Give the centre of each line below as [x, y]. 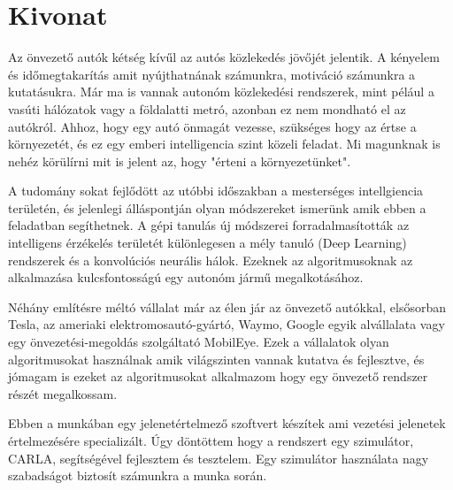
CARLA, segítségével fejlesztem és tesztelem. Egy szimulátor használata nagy [219, 458]
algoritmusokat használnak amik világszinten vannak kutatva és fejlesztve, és [216, 359]
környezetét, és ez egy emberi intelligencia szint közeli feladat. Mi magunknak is [224, 144]
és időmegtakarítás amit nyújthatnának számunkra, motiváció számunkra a [212, 74]
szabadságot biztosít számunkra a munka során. [138, 475]
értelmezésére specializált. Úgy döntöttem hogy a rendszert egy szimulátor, [211, 440]
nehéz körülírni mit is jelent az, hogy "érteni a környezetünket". [180, 161]
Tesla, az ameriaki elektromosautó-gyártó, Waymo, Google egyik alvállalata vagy [226, 324]
